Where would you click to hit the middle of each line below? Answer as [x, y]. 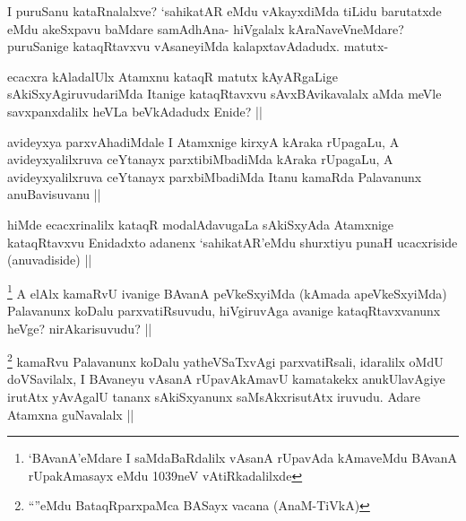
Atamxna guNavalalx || [71, 414]
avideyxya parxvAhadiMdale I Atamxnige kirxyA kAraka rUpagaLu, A [203, 141]
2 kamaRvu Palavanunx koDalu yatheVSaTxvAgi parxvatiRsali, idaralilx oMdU [225, 360]
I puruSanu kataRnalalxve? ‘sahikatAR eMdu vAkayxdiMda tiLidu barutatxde [224, 11]
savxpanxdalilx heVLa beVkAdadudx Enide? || [135, 111]
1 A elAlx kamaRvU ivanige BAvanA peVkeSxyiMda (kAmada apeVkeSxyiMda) [227, 291]
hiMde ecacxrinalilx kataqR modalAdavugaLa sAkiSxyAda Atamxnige [201, 224]
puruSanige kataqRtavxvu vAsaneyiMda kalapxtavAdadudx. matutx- [198, 46]
